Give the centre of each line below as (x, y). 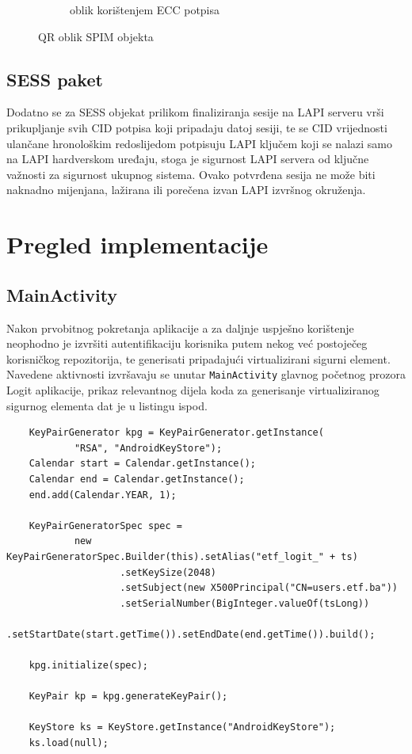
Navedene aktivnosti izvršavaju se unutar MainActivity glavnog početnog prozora (206, 374)
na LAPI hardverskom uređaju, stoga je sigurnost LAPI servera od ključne (188, 159)
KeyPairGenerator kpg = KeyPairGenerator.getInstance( (176, 433)
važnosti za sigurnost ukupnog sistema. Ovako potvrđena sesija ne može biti (191, 174)
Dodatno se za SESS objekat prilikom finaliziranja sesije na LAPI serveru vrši (195, 112)
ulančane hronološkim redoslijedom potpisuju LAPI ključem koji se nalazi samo (199, 143)
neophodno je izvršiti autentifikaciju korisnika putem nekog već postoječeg (187, 343)
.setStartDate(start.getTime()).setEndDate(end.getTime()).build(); (191, 634)
